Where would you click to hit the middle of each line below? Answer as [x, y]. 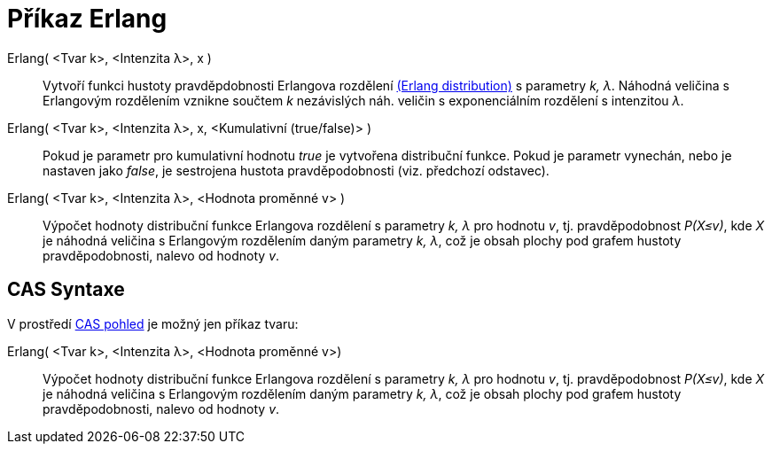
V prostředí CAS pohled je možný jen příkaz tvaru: [153, 323]
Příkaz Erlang [87, 19]
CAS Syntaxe [66, 290]
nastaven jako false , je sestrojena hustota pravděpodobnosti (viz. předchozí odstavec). [296, 170]
